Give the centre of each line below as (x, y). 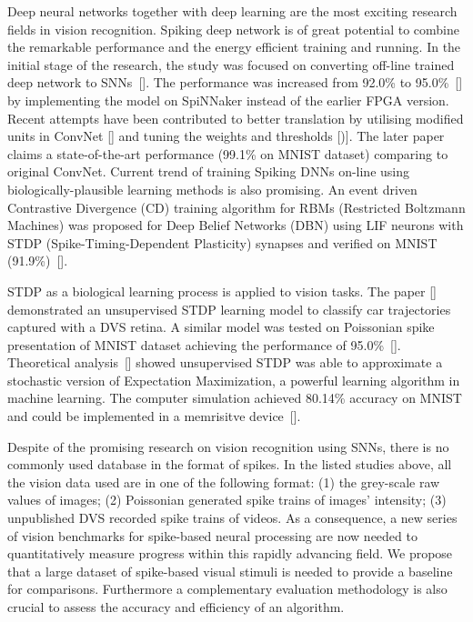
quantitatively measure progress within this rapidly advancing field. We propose (230, 553)
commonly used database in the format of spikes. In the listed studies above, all (230, 464)
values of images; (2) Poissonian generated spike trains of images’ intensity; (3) (227, 500)
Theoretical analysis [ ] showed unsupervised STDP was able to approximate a (225, 362)
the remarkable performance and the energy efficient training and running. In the (234, 47)
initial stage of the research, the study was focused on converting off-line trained (231, 64)
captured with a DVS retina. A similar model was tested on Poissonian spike (221, 327)
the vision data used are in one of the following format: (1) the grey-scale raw (224, 482)
